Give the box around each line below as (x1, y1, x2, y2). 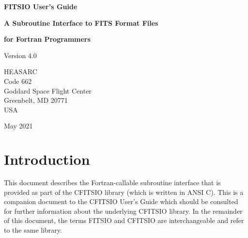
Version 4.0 (4, 50, 37, 60)
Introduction (4, 149, 90, 169)
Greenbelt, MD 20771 (4, 95, 68, 105)
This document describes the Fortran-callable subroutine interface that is (4, 177, 221, 188)
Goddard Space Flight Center (4, 85, 92, 95)
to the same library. (4, 225, 62, 235)
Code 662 (4, 76, 32, 86)
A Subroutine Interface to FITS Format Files (4, 17, 158, 28)
